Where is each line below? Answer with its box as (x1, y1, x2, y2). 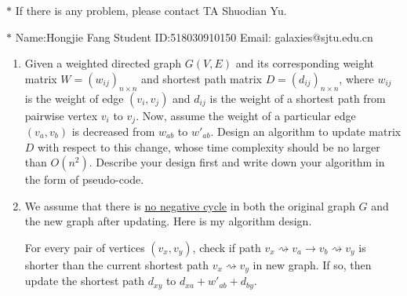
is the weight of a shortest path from (209, 90, 386, 106)
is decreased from (71, 123, 155, 140)
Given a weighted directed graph (24, 55, 182, 71)
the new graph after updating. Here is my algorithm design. (24, 213, 312, 229)
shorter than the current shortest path (24, 257, 209, 272)
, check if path (192, 239, 261, 255)
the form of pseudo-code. (24, 171, 144, 188)
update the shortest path (24, 272, 145, 289)
